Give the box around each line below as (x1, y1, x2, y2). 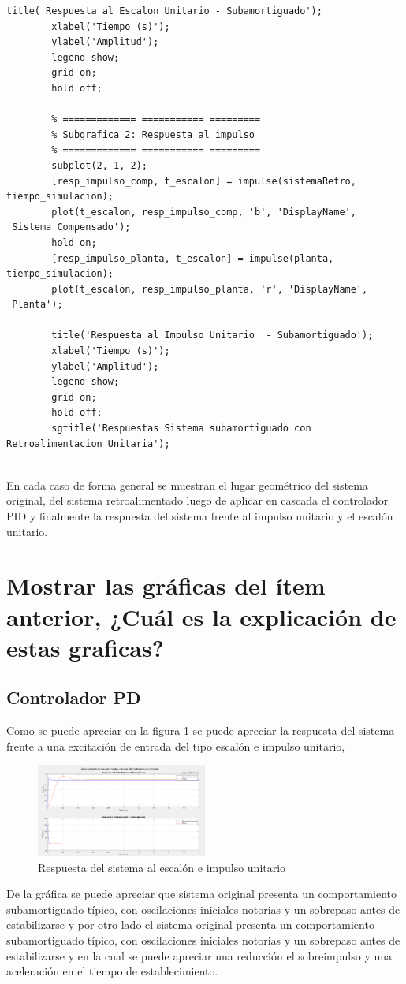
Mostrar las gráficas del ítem (6, 569, 326, 602)
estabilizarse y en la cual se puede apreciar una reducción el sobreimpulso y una (6, 947, 393, 963)
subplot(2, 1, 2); (51, 159, 147, 171)
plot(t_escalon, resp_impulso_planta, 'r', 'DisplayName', (51, 283, 368, 295)
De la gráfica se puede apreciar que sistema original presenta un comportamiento (6, 885, 397, 902)
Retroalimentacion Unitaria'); (6, 438, 170, 449)
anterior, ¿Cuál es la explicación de (6, 600, 397, 632)
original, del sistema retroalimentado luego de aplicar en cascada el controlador (6, 492, 389, 509)
